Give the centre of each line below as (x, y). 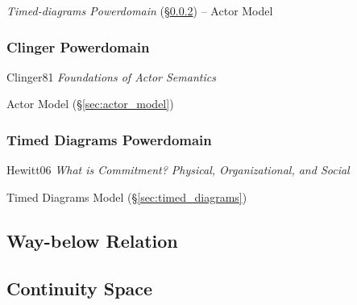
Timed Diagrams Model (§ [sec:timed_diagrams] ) (127, 196)
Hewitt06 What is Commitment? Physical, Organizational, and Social (178, 170)
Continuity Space (80, 288)
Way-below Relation (92, 240)
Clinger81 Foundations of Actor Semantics (111, 76)
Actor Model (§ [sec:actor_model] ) (90, 104)
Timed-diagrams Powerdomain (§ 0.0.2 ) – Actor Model (140, 10)
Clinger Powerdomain (78, 46)
